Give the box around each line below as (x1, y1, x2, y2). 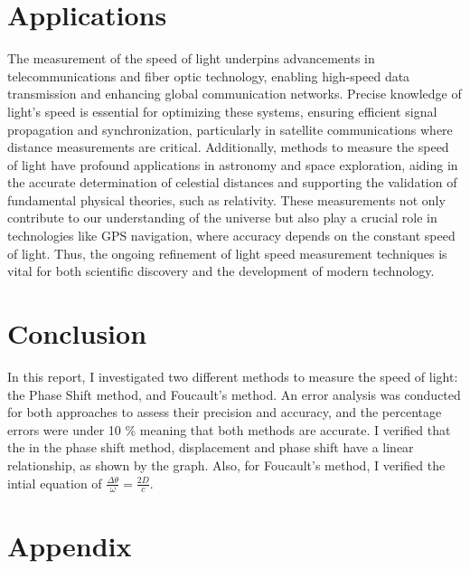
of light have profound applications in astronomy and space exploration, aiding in (7, 155, 458, 174)
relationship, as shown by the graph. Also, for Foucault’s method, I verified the (7, 455, 446, 474)
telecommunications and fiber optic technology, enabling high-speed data (7, 66, 410, 85)
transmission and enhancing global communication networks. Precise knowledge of (7, 84, 462, 103)
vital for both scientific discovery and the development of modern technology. (7, 261, 435, 280)
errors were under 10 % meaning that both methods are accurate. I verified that (7, 420, 451, 439)
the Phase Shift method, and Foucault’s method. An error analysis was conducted (7, 384, 461, 403)
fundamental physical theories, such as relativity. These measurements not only (7, 190, 446, 209)
